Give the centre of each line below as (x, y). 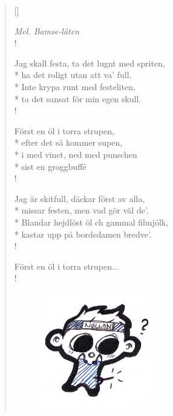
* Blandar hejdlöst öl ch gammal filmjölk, (91, 222)
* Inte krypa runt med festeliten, (75, 86)
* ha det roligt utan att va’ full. (73, 75)
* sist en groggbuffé (50, 166)
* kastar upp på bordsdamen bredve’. (83, 234)
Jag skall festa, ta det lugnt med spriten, (90, 63)
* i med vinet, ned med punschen (76, 154)
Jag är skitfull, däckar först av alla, (80, 198)
